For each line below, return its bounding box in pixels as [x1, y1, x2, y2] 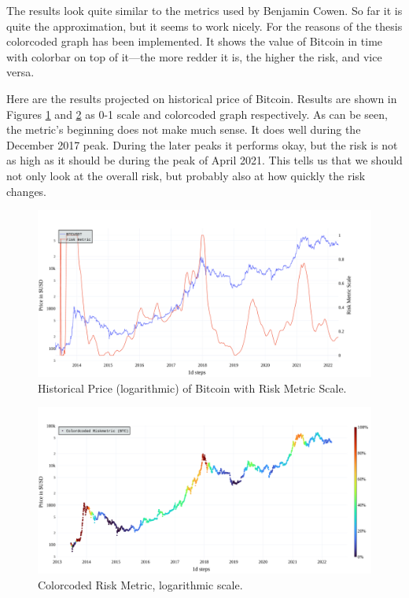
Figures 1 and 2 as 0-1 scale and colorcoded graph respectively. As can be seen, [6, 105, 388, 122]
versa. [6, 64, 35, 80]
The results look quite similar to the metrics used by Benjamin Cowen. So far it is [6, 2, 403, 18]
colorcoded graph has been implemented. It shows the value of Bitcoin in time [6, 33, 383, 50]
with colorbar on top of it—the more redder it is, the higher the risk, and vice [6, 48, 382, 65]
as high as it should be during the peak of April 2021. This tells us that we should [6, 152, 403, 168]
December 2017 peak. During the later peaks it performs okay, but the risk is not [6, 136, 398, 153]
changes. [6, 183, 47, 199]
